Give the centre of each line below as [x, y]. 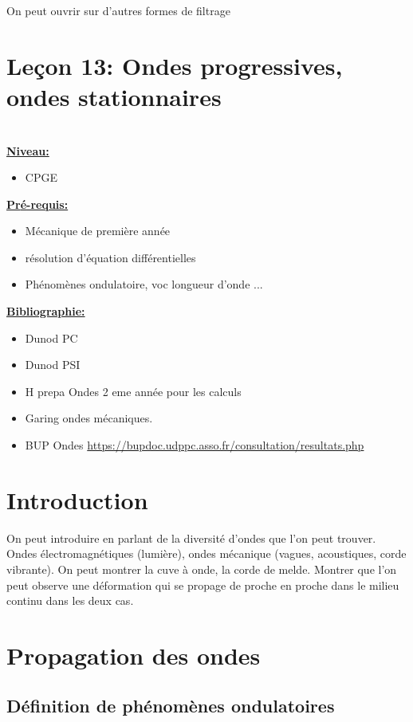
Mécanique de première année [98, 231]
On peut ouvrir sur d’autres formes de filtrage [118, 10]
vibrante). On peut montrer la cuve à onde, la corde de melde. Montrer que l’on [202, 569]
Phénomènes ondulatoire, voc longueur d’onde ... [144, 284]
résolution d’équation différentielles [110, 257]
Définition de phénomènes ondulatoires [171, 706]
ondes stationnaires [114, 96]
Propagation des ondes [134, 655]
